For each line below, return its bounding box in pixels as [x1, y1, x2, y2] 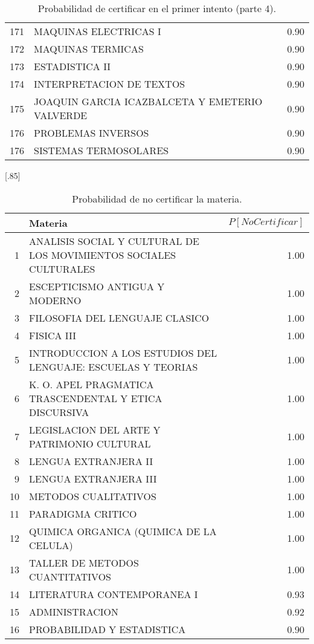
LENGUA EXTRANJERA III [29, 471, 157, 486]
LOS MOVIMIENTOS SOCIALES [29, 247, 176, 262]
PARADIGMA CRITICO [29, 506, 137, 521]
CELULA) [29, 538, 73, 552]
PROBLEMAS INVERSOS [34, 126, 149, 140]
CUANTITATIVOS [29, 569, 112, 584]
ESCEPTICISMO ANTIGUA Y [29, 279, 165, 293]
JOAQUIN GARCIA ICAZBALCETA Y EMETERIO [34, 94, 263, 108]
